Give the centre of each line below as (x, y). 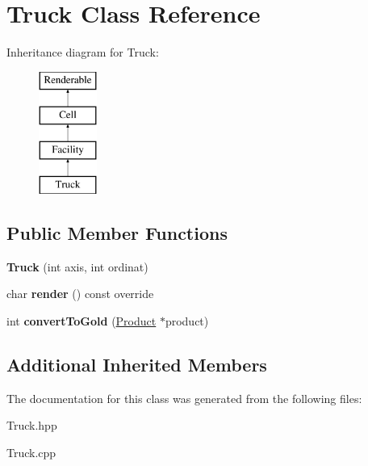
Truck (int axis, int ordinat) (77, 266)
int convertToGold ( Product (82, 320)
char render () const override (80, 294)
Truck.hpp (32, 425)
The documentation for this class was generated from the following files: (184, 398)
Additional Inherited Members (137, 364)
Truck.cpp (31, 452)
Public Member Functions (117, 232)
